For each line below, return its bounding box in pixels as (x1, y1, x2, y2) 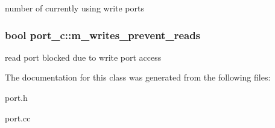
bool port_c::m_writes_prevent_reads (5, 27, 201, 42)
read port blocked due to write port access (5, 50, 162, 63)
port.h (5, 91, 28, 103)
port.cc (5, 111, 31, 124)
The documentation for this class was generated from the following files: (5, 71, 271, 84)
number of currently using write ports (5, 2, 144, 14)
